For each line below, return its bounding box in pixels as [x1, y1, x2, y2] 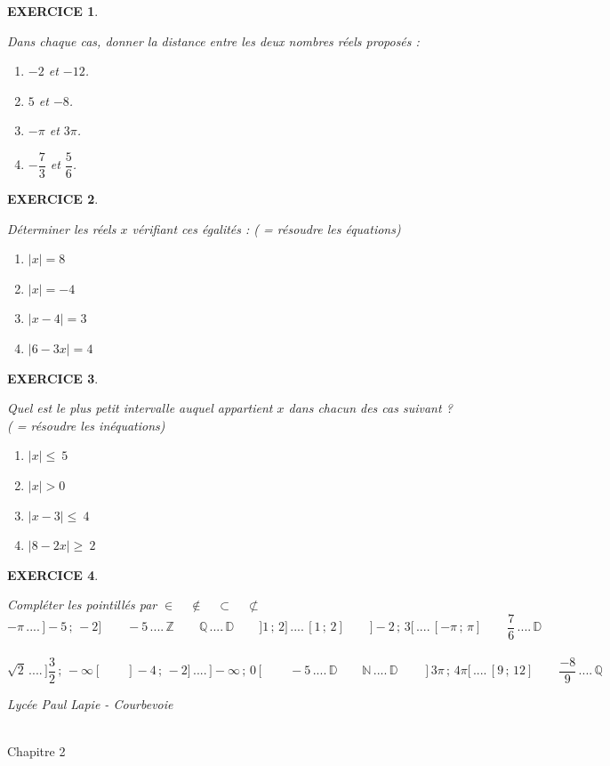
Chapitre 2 [7, 741, 66, 760]
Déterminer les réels [7, 219, 116, 238]
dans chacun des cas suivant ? [288, 399, 453, 417]
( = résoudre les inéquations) [7, 415, 165, 434]
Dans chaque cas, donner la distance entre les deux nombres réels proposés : [7, 31, 420, 50]
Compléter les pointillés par [7, 595, 157, 614]
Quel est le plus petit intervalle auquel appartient [7, 399, 273, 417]
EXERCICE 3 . [7, 368, 99, 387]
